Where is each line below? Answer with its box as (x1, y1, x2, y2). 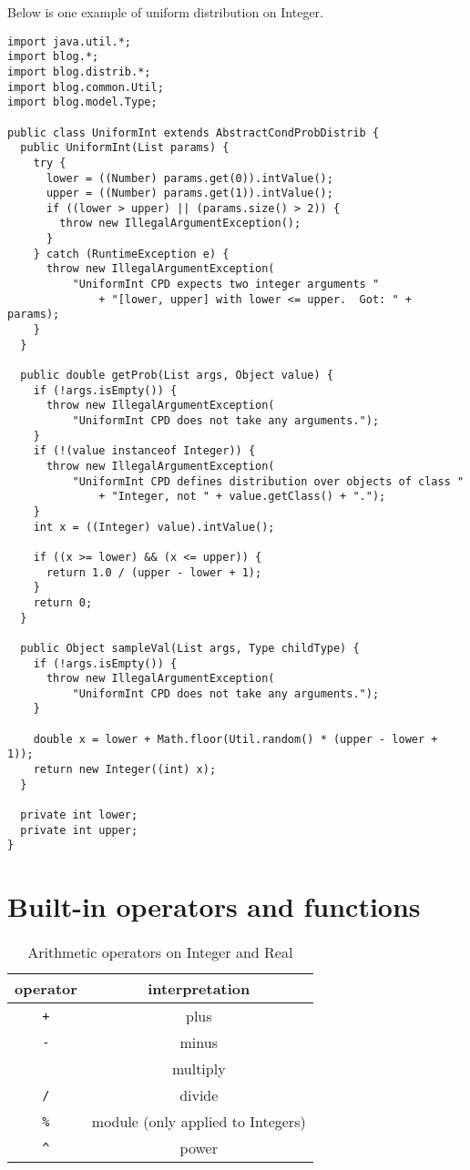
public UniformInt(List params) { (20, 141, 230, 155)
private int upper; (20, 823, 138, 837)
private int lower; (20, 809, 138, 822)
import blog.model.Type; (7, 96, 158, 109)
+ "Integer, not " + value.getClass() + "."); (98, 490, 386, 504)
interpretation (148, 978, 250, 1000)
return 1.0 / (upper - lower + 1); (46, 565, 262, 579)
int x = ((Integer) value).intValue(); (33, 520, 275, 534)
